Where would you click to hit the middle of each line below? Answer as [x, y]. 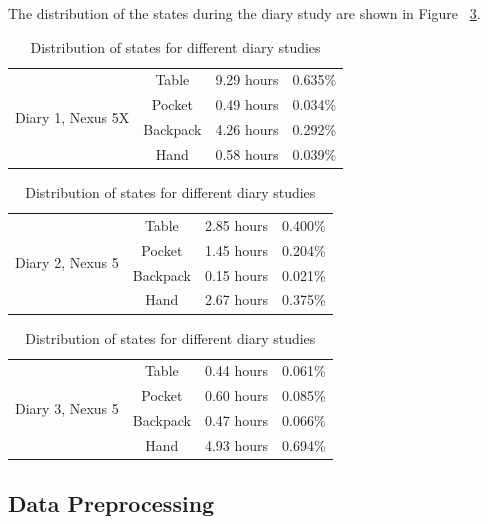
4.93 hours [236, 444]
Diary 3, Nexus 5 [67, 407]
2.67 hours [236, 299]
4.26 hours [247, 129]
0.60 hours [236, 395]
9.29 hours [247, 79]
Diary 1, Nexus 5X [72, 116]
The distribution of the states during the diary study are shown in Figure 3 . [244, 13]
